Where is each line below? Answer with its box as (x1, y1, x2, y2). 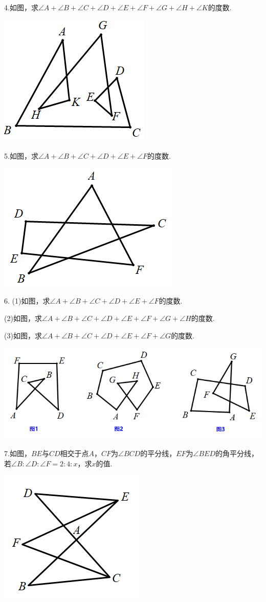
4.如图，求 (4, 2, 38, 12)
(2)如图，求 (4, 312, 42, 323)
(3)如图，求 (4, 330, 42, 340)
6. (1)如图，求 (4, 295, 50, 306)
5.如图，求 (4, 150, 38, 161)
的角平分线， (215, 448, 259, 459)
